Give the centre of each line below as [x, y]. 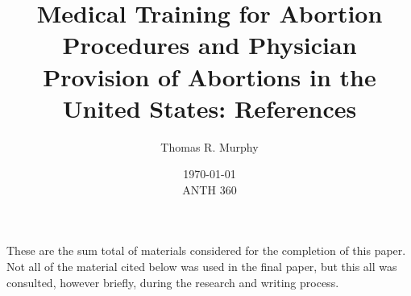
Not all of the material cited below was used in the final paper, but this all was [202, 267]
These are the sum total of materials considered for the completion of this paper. [206, 250]
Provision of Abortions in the [210, 76]
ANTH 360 [210, 189]
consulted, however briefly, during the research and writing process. [173, 282]
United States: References [210, 108]
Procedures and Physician [210, 45]
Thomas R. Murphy [210, 146]
